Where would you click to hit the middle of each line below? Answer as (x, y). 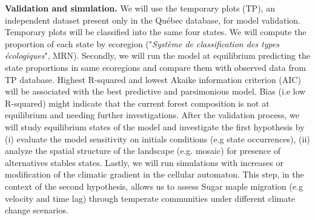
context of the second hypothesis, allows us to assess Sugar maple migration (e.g (154, 186)
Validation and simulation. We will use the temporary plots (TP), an (140, 8)
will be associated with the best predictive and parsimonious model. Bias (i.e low (155, 91)
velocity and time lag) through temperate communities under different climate (150, 198)
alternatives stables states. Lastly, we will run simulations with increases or (144, 162)
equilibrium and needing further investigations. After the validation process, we (152, 115)
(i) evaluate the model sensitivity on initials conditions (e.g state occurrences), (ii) (157, 138)
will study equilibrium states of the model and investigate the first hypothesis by (155, 126)
